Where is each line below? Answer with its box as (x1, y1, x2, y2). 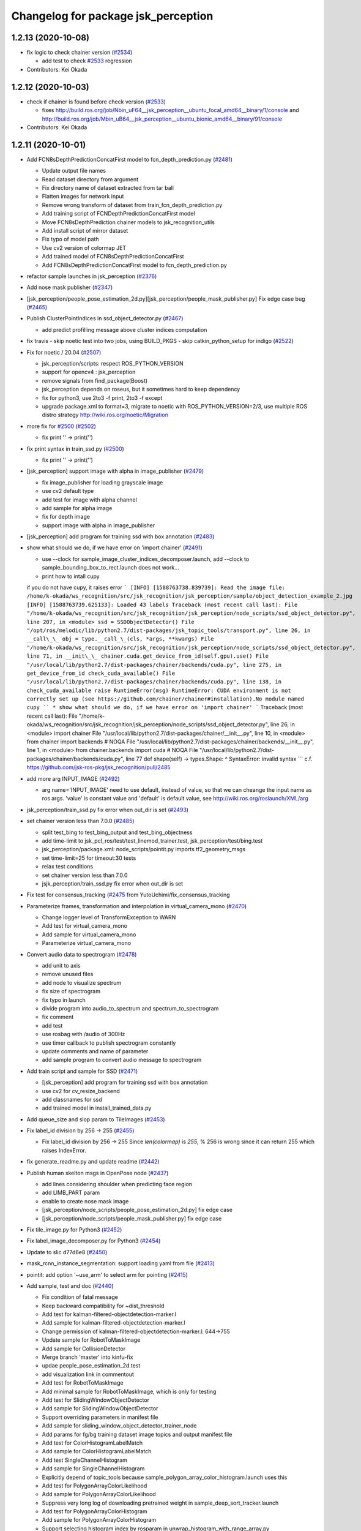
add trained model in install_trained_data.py (42, 1104, 152, 1112)
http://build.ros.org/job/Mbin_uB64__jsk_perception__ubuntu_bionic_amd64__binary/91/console (42, 115, 283, 122)
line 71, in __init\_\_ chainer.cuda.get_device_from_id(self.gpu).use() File (26, 653, 269, 660)
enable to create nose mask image (42, 1197, 129, 1205)
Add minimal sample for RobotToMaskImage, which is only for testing (42, 1388, 217, 1395)
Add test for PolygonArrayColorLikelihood (42, 1482, 147, 1489)
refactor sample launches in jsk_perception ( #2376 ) (26, 273, 157, 280)
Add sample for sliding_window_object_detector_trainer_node (42, 1422, 197, 1429)
